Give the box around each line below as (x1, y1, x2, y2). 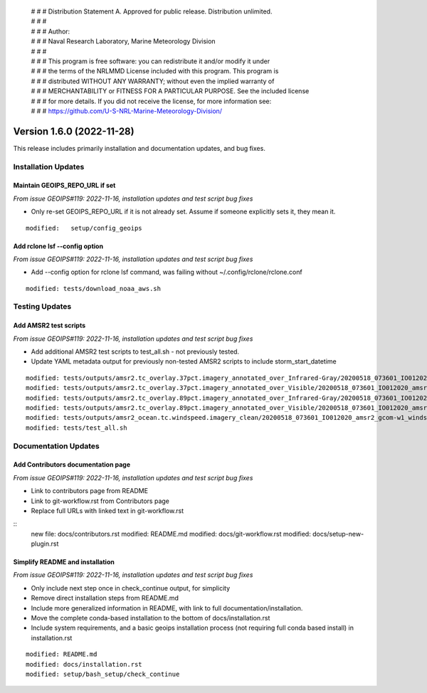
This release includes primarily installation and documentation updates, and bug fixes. (13, 144, 266, 152)
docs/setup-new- (312, 529, 364, 538)
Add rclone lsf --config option (13, 242, 103, 250)
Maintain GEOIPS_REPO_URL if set (13, 181, 116, 190)
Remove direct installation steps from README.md (31, 594, 179, 603)
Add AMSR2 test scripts (13, 321, 86, 330)
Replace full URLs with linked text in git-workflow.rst (31, 506, 184, 515)
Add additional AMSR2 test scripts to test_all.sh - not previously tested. (31, 347, 240, 356)
